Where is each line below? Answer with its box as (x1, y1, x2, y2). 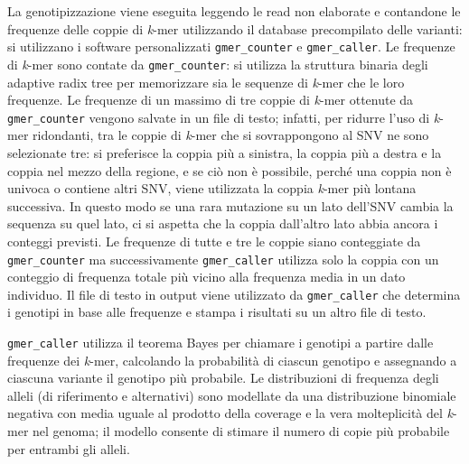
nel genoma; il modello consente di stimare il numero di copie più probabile (33, 422, 450, 441)
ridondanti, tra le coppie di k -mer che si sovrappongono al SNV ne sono (33, 125, 429, 144)
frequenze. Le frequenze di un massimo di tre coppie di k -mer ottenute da (7, 90, 414, 109)
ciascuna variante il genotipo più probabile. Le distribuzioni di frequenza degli (7, 368, 439, 387)
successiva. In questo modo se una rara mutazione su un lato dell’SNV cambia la (7, 196, 454, 215)
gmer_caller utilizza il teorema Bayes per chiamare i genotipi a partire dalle (7, 333, 434, 351)
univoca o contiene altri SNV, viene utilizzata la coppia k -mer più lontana (7, 179, 417, 198)
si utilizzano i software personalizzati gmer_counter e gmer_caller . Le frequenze (7, 37, 455, 56)
